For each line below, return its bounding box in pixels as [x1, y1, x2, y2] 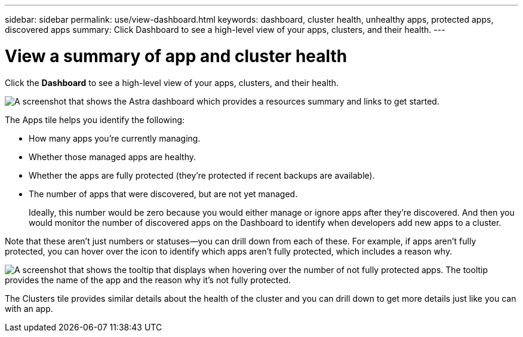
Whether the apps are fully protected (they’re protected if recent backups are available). [29, 170, 375, 180]
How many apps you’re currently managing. [29, 133, 201, 143]
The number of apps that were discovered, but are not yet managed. [29, 188, 298, 199]
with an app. [5, 303, 53, 314]
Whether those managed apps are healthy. [29, 151, 196, 162]
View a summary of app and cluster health [5, 45, 347, 66]
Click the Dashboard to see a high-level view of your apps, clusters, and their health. [5, 77, 339, 88]
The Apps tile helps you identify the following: [5, 114, 185, 125]
